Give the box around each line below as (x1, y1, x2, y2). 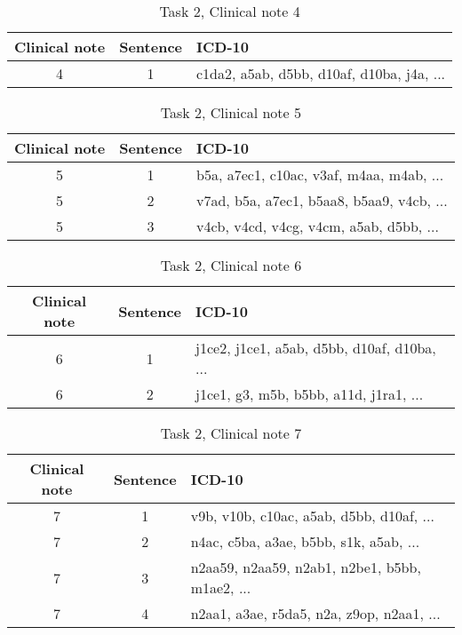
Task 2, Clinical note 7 (160, 423, 302, 443)
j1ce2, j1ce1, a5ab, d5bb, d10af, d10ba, (195, 337, 436, 358)
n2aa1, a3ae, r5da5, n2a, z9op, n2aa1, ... (190, 603, 441, 623)
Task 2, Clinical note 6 (160, 255, 302, 275)
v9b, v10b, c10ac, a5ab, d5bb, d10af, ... (190, 505, 434, 526)
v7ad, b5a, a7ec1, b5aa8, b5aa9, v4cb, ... (196, 190, 448, 210)
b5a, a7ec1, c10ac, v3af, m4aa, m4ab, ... (196, 164, 444, 185)
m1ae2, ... (190, 577, 251, 598)
